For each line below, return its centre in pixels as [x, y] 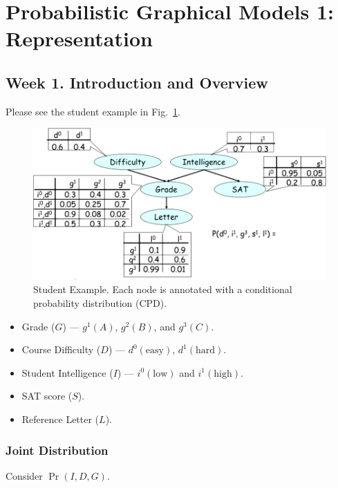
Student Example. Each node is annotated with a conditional [163, 289]
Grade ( [38, 326]
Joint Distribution [57, 450]
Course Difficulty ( [61, 349]
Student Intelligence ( [67, 372]
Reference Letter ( [60, 419]
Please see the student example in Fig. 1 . [93, 111]
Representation [79, 38]
